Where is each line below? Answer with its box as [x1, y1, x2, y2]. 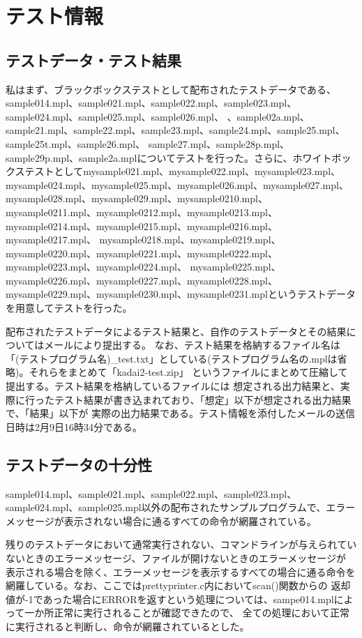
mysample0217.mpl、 [6, 232, 96, 247]
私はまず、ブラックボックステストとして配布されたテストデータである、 [6, 82, 337, 96]
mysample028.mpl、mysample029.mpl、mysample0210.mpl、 [6, 191, 268, 206]
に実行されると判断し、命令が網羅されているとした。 [6, 618, 250, 633]
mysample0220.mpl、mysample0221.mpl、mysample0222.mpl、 [6, 245, 278, 260]
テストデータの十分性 [6, 453, 152, 475]
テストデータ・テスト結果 [6, 49, 181, 70]
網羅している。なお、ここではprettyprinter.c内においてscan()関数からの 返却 [6, 578, 351, 593]
